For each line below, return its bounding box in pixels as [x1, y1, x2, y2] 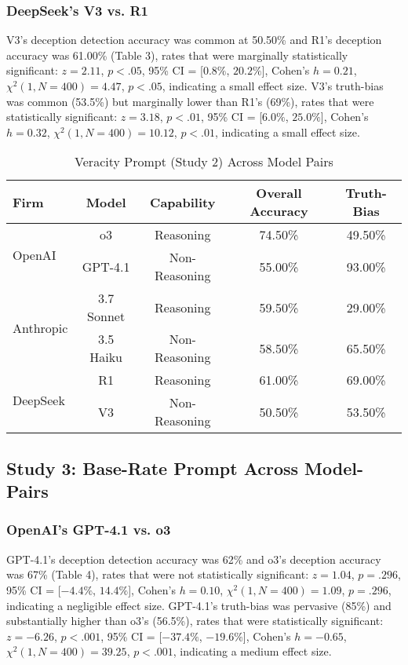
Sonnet [87, 307, 126, 326]
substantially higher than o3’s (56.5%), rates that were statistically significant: [6, 612, 384, 629]
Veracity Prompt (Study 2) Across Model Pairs [75, 152, 333, 171]
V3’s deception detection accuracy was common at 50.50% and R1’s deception [6, 31, 382, 48]
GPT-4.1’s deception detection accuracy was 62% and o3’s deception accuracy [6, 550, 381, 567]
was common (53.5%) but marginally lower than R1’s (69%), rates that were [6, 93, 374, 109]
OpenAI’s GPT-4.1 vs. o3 [6, 520, 171, 539]
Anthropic [13, 318, 68, 337]
